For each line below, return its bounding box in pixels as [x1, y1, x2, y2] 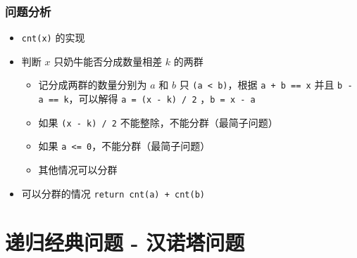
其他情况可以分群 [38, 162, 118, 177]
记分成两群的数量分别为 [38, 77, 147, 92]
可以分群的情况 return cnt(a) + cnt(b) [21, 186, 205, 200]
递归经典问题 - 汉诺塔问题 [5, 227, 245, 256]
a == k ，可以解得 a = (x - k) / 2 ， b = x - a [38, 91, 256, 106]
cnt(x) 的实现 [21, 30, 85, 45]
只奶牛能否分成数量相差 [54, 53, 163, 68]
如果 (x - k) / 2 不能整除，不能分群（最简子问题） [38, 115, 278, 129]
